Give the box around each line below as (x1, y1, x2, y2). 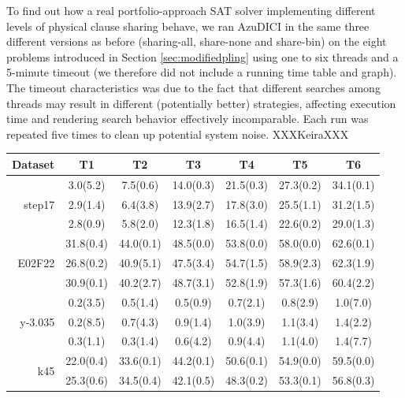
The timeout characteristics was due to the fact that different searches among (6, 79, 381, 95)
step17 (24, 195, 55, 212)
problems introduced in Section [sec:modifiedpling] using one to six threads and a (6, 48, 399, 65)
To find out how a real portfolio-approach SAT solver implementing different (6, 2, 376, 18)
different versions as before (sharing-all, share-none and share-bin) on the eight (6, 33, 387, 50)
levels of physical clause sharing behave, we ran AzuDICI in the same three (6, 17, 370, 34)
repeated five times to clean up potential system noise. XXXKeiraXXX (6, 125, 349, 142)
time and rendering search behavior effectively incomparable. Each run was (6, 110, 369, 127)
